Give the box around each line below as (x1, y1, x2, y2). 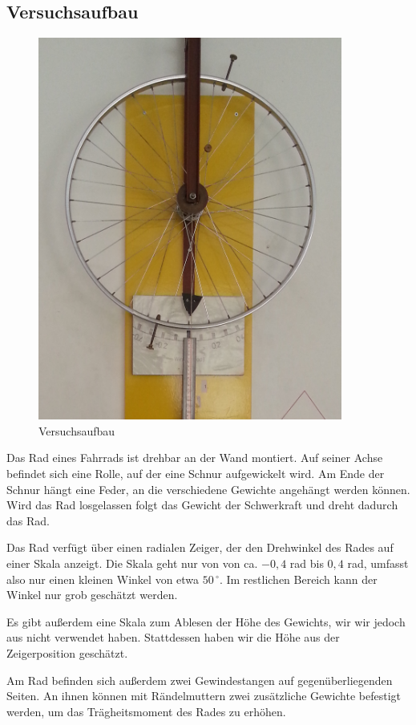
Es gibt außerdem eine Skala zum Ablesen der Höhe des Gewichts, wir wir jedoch (6, 613, 406, 630)
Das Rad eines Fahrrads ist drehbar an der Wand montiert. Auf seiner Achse (6, 449, 383, 466)
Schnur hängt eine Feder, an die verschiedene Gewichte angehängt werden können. (6, 480, 410, 497)
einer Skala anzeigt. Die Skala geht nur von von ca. (6, 554, 258, 571)
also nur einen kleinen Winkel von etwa (6, 570, 200, 587)
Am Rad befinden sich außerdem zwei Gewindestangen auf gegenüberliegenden (6, 671, 393, 688)
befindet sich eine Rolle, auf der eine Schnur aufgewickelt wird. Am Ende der (6, 465, 385, 481)
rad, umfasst (347, 554, 409, 571)
